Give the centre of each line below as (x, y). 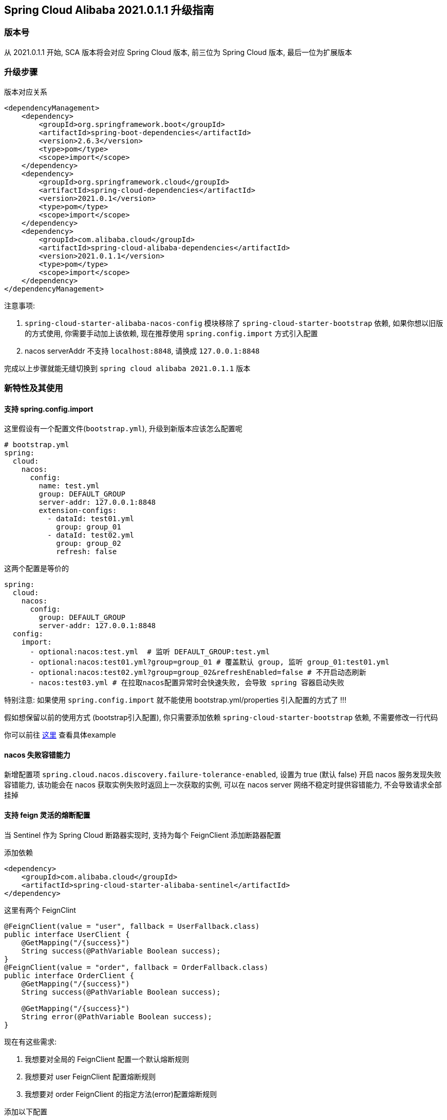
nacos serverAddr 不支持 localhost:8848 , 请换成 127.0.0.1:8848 (142, 351)
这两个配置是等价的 (36, 568)
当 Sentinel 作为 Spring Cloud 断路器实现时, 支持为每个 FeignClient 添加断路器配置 (143, 835)
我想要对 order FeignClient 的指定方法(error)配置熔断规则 (121, 1094)
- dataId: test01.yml (91, 519)
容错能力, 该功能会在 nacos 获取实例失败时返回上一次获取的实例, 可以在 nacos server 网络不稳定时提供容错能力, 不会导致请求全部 (223, 785)
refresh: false (87, 552)
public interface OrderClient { (69, 975)
